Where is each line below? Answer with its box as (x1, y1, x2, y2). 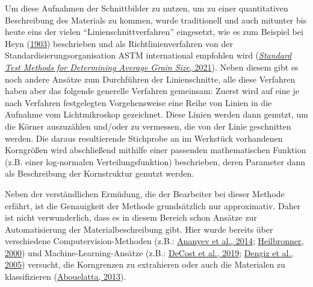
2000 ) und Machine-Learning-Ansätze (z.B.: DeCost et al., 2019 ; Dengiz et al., (5, 246, 294, 259)
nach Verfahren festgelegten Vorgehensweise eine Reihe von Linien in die (5, 96, 272, 109)
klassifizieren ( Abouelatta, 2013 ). (5, 270, 126, 283)
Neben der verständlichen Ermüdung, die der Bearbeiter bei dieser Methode (5, 187, 285, 200)
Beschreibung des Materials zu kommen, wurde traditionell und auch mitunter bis (5, 13, 307, 26)
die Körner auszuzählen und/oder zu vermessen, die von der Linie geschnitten (5, 119, 291, 132)
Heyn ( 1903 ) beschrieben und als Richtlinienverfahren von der (5, 37, 233, 49)
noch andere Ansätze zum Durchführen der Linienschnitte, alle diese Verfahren (5, 72, 296, 85)
